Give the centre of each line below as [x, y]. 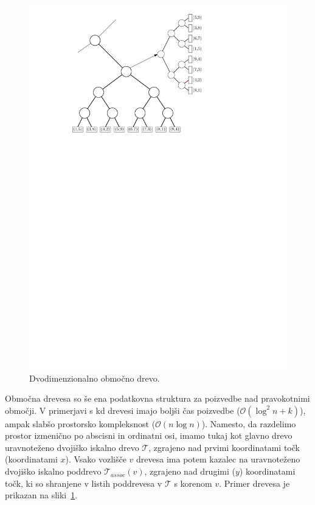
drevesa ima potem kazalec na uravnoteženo [218, 459]
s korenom [193, 483]
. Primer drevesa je [254, 483]
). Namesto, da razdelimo [249, 423]
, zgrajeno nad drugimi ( [190, 471]
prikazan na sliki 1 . [41, 495]
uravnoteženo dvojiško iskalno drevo [72, 447]
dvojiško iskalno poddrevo [53, 471]
